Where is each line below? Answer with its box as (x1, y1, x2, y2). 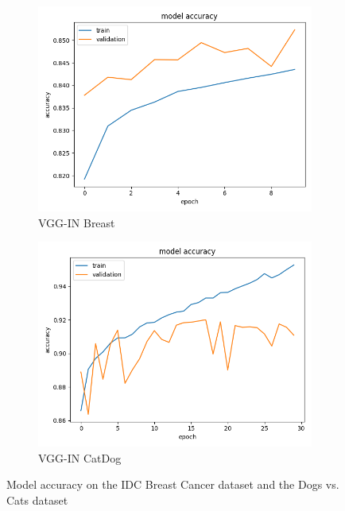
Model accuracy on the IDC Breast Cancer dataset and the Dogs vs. (6, 476, 339, 493)
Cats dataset (6, 491, 68, 508)
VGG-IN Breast (38, 214, 115, 230)
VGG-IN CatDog (38, 449, 122, 466)
